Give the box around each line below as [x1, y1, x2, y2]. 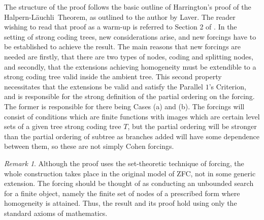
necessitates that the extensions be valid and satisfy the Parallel [4, 81, 203, 91]
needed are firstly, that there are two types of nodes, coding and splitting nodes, [4, 51, 253, 61]
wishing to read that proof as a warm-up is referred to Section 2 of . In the [4, 21, 237, 32]
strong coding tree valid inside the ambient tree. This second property [4, 71, 222, 82]
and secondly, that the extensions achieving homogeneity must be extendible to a [4, 61, 256, 72]
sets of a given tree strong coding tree [4, 121, 121, 132]
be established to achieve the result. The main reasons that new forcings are [4, 41, 241, 52]
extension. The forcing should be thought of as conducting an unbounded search [4, 178, 254, 188]
